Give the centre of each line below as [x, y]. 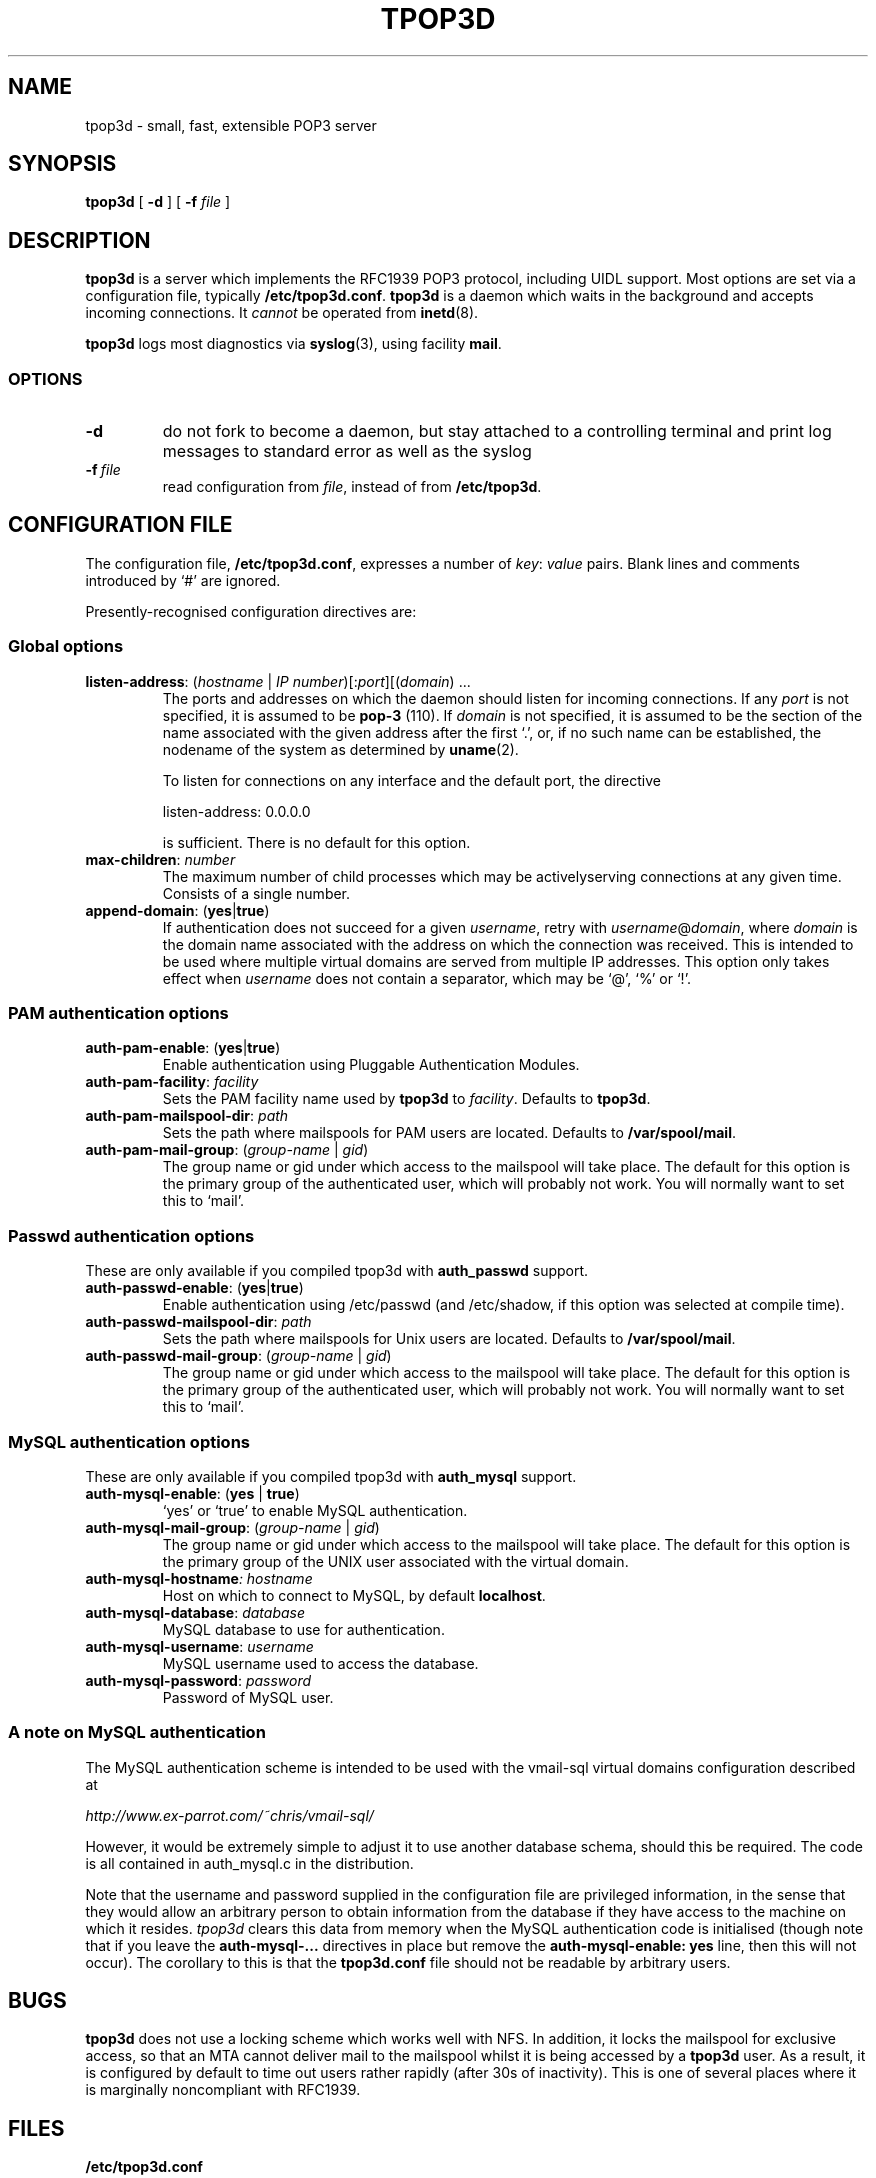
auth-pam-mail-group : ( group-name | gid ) [227, 1150]
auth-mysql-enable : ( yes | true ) [192, 1493]
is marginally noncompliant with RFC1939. [223, 2090]
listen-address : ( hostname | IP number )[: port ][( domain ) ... [278, 681]
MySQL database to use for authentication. [303, 1629]
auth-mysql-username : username [199, 1646]
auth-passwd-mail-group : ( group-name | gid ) [238, 1356]
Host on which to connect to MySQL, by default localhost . [354, 1595]
